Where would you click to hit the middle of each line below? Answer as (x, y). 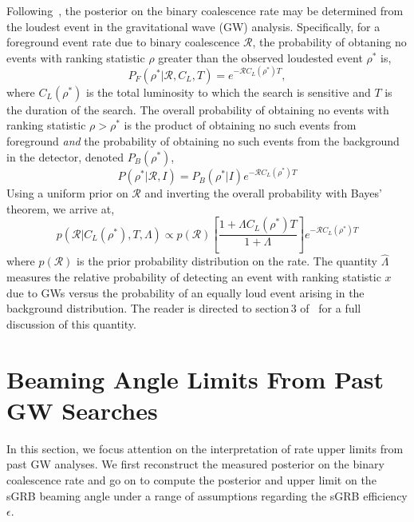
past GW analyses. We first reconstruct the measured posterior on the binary (195, 464)
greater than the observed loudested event (260, 57)
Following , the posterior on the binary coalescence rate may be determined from (205, 10)
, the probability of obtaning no (329, 42)
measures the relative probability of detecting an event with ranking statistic (194, 277)
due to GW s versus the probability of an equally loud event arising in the (185, 292)
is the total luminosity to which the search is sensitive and (229, 92)
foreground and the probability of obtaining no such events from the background (203, 141)
